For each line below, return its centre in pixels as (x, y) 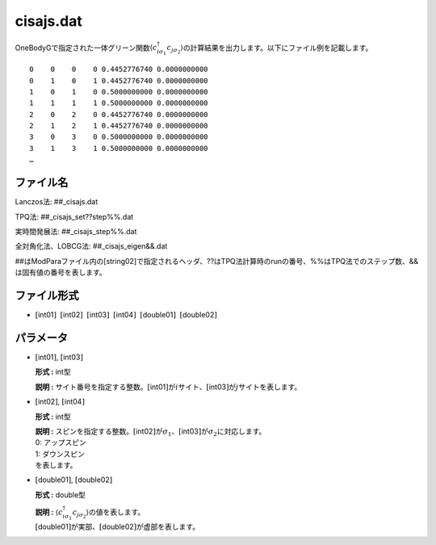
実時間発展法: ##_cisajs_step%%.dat (76, 231)
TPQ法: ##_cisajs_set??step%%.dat (74, 216)
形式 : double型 (61, 495)
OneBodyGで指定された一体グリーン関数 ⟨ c (86, 48)
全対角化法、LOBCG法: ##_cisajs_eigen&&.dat (91, 246)
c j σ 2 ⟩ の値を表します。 (109, 514)
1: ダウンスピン (60, 454)
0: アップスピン (61, 442)
